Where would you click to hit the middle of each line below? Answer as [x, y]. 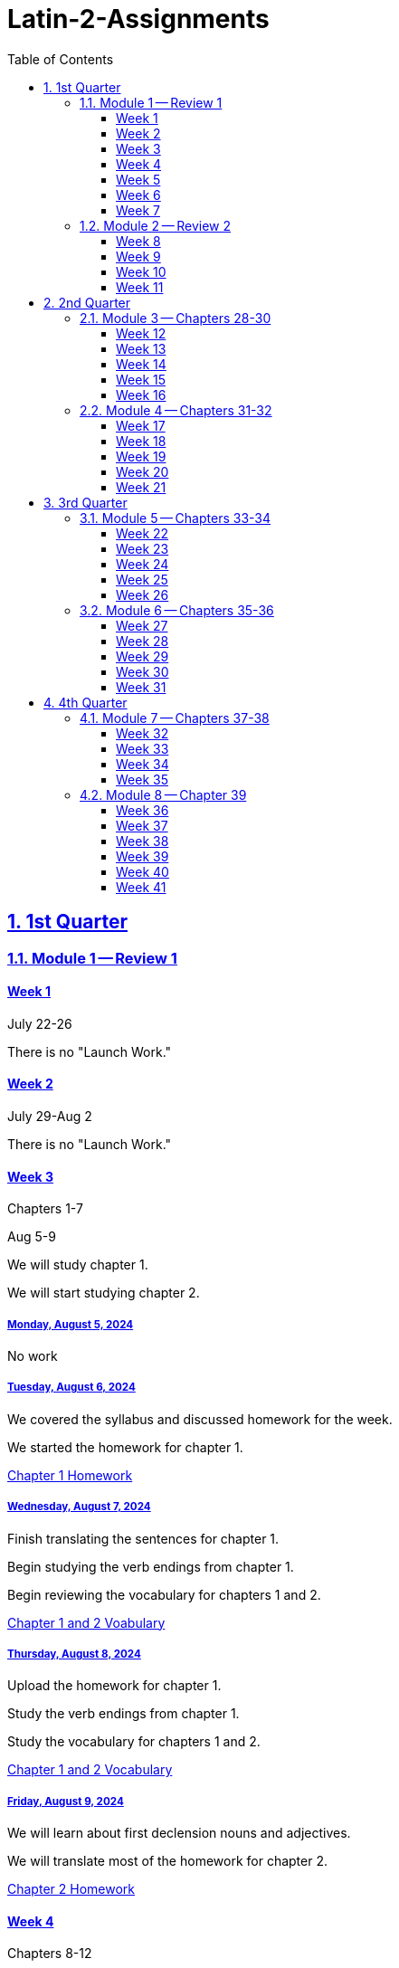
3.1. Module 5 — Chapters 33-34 [176, 518]
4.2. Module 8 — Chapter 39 [163, 794]
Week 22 [142, 533]
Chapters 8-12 [50, 1954]
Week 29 [142, 656]
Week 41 [141, 887]
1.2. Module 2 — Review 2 [156, 225]
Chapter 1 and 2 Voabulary [86, 1622]
